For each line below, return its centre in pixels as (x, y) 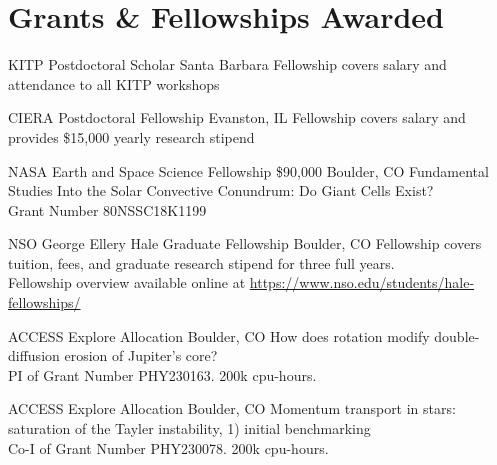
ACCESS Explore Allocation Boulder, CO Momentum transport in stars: (232, 408)
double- (457, 335)
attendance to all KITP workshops (114, 83)
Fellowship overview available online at (127, 282)
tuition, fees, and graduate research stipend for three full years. (201, 262)
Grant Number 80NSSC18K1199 (107, 209)
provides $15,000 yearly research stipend (131, 136)
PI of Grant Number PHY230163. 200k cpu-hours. (162, 374)
